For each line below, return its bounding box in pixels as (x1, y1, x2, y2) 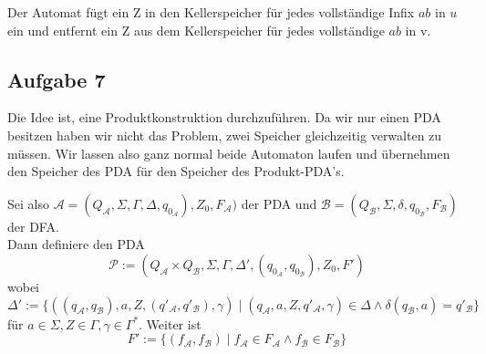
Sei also (7, 193, 49, 213)
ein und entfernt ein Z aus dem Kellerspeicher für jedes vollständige (7, 20, 385, 39)
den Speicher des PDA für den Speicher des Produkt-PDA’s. (7, 161, 345, 181)
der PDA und (241, 193, 317, 213)
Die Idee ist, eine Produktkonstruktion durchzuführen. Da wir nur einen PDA (7, 108, 441, 127)
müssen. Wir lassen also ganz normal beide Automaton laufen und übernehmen (7, 143, 450, 162)
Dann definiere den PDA (7, 234, 145, 254)
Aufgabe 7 (7, 65, 106, 93)
